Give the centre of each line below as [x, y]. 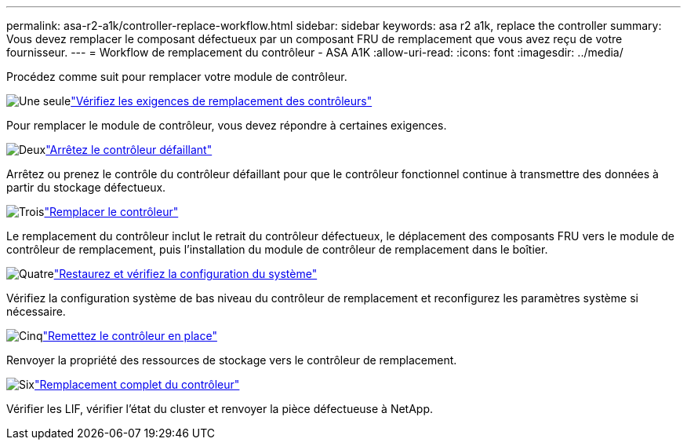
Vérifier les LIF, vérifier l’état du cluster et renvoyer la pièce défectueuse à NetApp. [220, 409]
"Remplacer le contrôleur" [111, 212]
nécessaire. [36, 311]
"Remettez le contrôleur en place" [130, 336]
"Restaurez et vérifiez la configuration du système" [185, 274]
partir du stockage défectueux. [86, 187]
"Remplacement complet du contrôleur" [137, 384]
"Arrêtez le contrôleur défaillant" [129, 150]
